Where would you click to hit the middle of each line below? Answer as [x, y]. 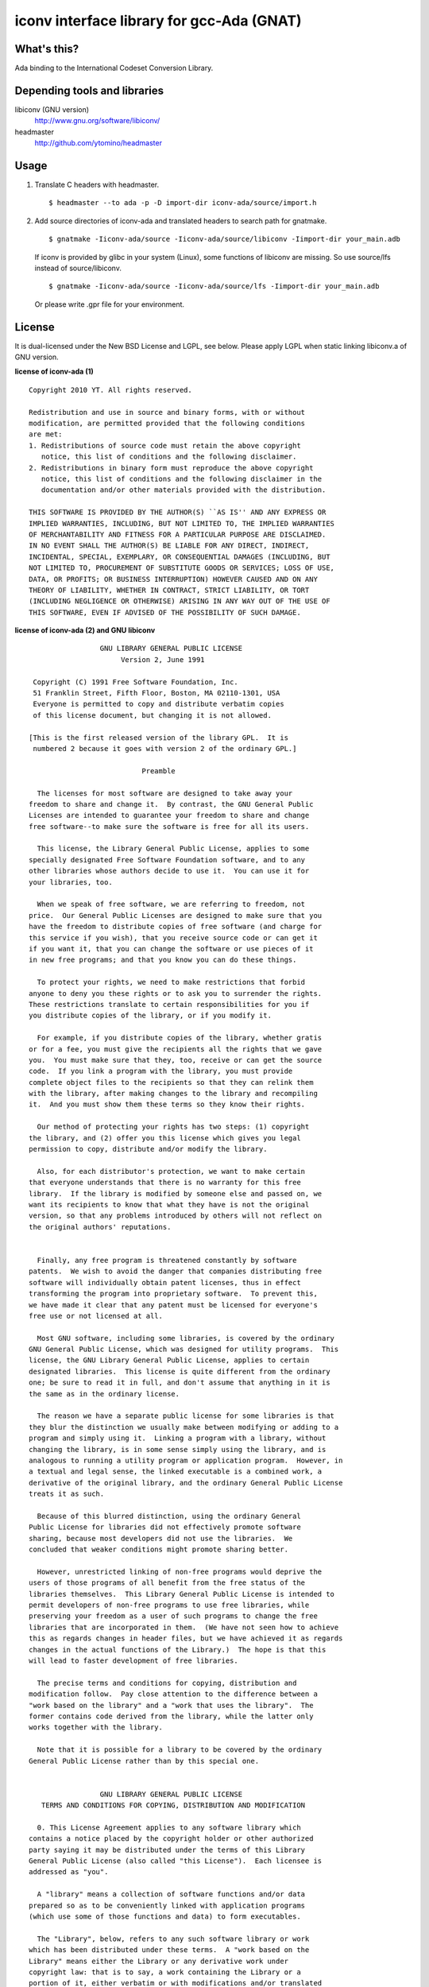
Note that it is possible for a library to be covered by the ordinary [180, 1750]
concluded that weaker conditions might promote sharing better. [159, 1549]
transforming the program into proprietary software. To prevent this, [173, 1294]
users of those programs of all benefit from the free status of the [167, 1583]
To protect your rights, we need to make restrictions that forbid [171, 982]
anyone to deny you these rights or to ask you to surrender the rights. [176, 993]
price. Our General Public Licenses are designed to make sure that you [176, 915]
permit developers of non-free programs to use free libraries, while [169, 1605]
